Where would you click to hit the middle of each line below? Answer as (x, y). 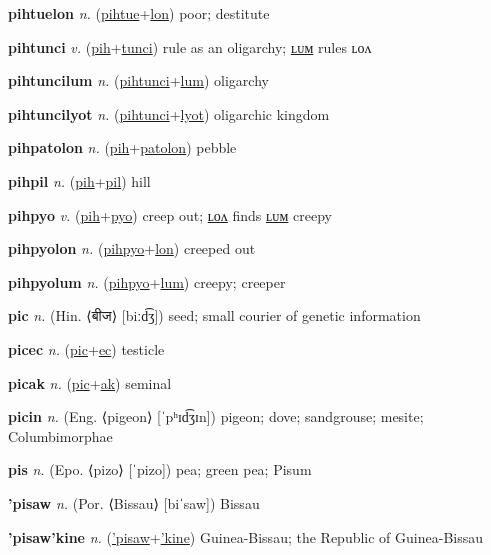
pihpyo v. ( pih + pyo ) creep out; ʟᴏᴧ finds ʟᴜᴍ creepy (170, 214)
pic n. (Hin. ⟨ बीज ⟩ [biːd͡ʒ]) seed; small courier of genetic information (214, 315)
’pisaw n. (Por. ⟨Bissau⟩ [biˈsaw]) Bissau (134, 502)
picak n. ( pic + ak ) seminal (90, 382)
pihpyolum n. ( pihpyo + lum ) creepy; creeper (147, 281)
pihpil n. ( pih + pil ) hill (79, 180)
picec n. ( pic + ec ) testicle (86, 348)
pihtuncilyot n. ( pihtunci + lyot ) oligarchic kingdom (169, 113)
